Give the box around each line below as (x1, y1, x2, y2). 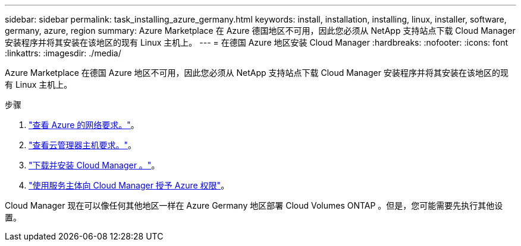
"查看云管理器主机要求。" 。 (29, 140, 137, 150)
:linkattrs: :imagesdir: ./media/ (5, 48, 121, 58)
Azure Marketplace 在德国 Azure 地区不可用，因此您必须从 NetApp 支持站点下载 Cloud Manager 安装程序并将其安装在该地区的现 (5, 68, 509, 78)
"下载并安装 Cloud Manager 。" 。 (29, 160, 160, 170)
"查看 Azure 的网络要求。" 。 (29, 120, 139, 130)
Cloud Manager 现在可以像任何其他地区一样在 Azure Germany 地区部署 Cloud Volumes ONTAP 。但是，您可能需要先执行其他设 (5, 200, 503, 210)
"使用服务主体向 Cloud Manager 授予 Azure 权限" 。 (29, 180, 230, 190)
